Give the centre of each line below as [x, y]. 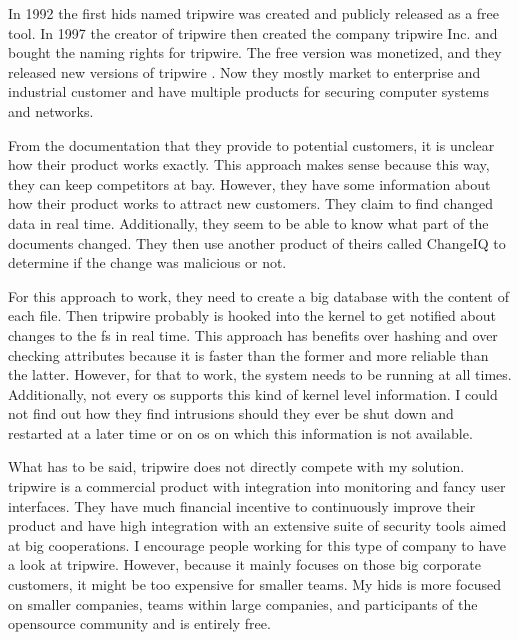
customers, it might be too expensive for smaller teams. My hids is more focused [255, 584]
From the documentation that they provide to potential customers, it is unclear [251, 144]
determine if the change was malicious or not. [147, 262]
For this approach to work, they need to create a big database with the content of [258, 295]
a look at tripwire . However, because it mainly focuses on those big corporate [244, 564]
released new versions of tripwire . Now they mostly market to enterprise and [244, 71]
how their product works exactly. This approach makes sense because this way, [249, 164]
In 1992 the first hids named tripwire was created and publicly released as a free [254, 13]
